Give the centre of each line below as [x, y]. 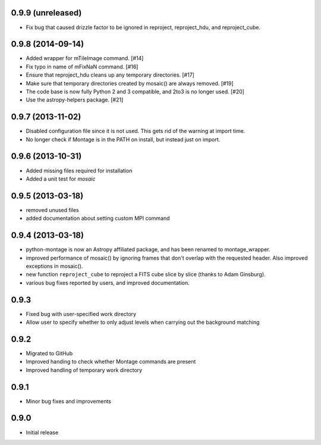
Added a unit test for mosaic [61, 179]
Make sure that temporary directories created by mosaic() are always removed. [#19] [130, 83]
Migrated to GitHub [49, 353]
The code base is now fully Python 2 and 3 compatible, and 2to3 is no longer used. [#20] [135, 91]
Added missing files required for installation [79, 171]
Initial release [42, 432]
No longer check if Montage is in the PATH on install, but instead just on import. [123, 139]
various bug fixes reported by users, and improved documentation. [108, 283]
